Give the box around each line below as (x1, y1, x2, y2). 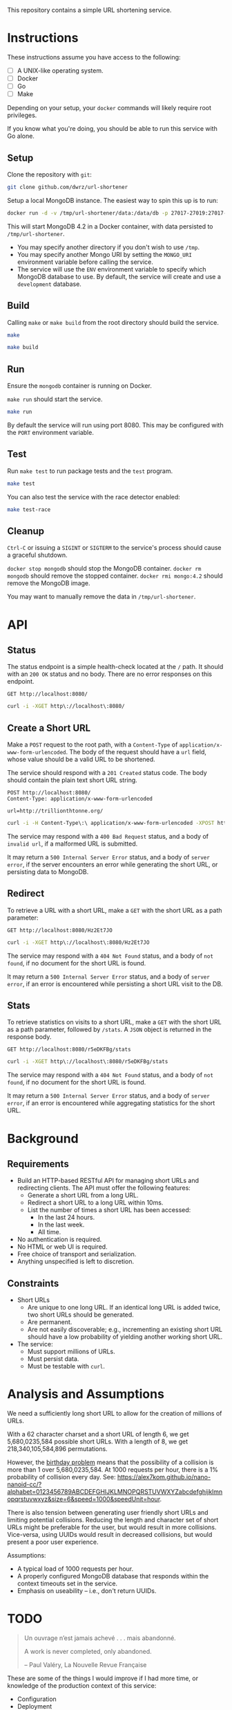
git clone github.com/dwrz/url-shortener (7, 184, 128, 190)
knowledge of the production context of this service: (7, 1682, 157, 1689)
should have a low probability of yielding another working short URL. (27, 1333, 223, 1341)
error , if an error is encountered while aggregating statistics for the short (7, 1099, 215, 1107)
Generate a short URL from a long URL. (27, 1191, 139, 1200)
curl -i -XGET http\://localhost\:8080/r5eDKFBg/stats (7, 1058, 168, 1065)
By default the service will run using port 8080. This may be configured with (7, 421, 224, 429)
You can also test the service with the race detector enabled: (7, 492, 181, 501)
